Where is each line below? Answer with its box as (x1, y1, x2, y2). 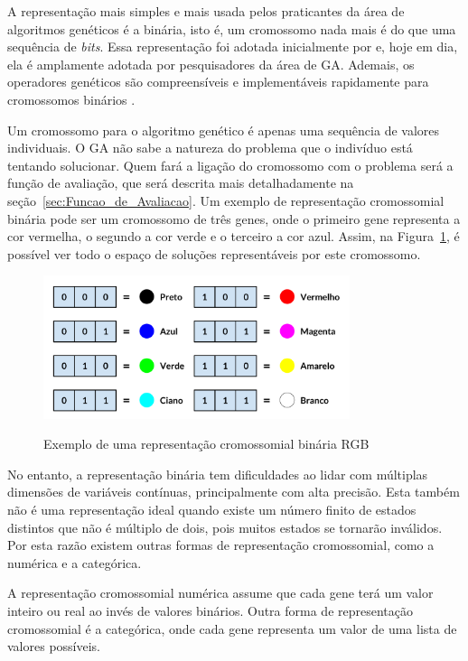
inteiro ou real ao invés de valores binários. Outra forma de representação (7, 600, 413, 619)
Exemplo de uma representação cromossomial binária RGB (43, 434, 370, 453)
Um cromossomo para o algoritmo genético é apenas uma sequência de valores (7, 120, 440, 139)
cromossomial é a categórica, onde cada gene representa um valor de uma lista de (7, 619, 457, 638)
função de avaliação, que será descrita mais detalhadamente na (7, 173, 354, 192)
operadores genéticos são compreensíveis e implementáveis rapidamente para (7, 72, 429, 91)
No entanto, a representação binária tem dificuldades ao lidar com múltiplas (7, 464, 428, 483)
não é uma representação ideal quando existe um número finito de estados (7, 500, 417, 519)
